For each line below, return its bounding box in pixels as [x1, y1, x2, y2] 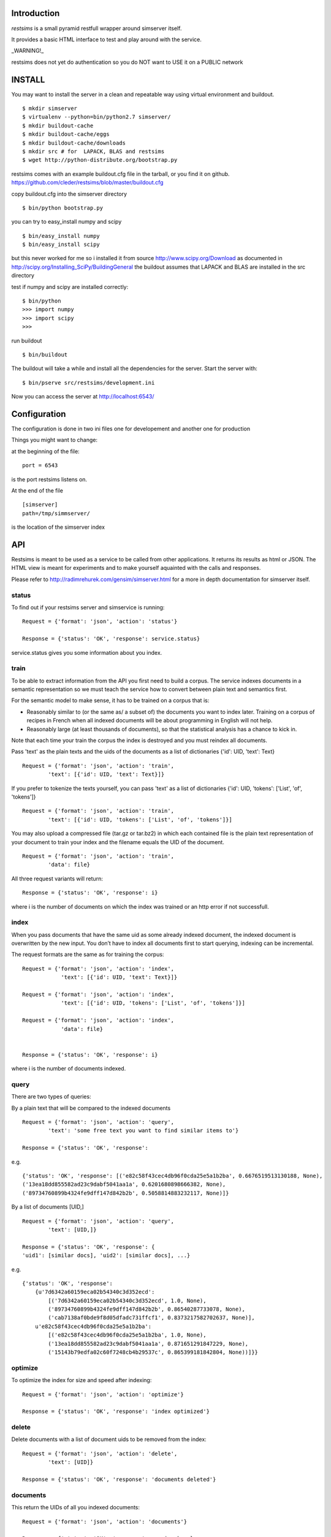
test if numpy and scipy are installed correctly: [11, 283, 129, 290]
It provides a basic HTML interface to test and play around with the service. [11, 36, 202, 43]
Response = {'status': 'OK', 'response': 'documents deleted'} [22, 1476, 216, 1483]
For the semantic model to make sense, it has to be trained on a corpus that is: [11, 697, 210, 704]
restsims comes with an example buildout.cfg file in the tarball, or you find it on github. [11, 170, 230, 178]
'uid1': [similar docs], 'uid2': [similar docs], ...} [22, 1252, 191, 1259]
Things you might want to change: [11, 437, 98, 444]
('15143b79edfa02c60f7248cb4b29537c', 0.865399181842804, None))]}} [48, 1349, 259, 1356]
